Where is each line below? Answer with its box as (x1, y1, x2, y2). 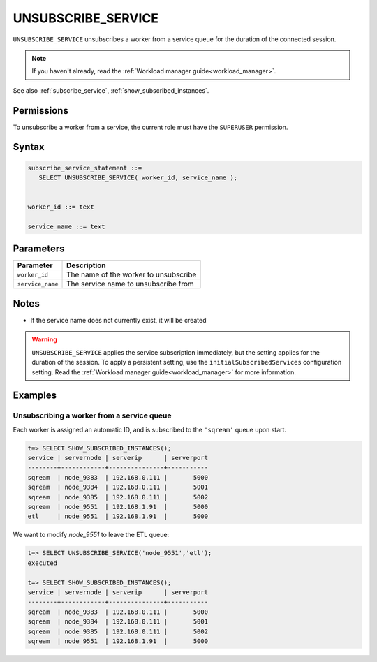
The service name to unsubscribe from (66, 279, 195, 289)
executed (27, 559, 58, 567)
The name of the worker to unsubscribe (66, 270, 197, 279)
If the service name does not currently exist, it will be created (30, 316, 207, 324)
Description (66, 260, 106, 270)
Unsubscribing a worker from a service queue (13, 411, 172, 420)
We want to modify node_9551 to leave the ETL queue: (13, 531, 170, 539)
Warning (31, 335, 57, 344)
